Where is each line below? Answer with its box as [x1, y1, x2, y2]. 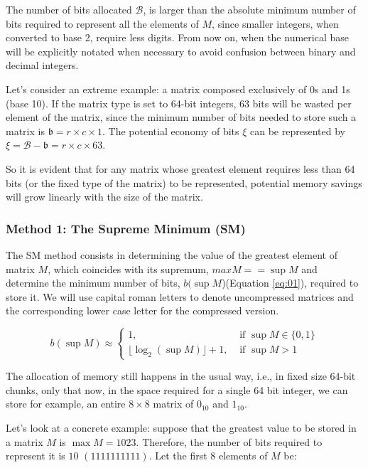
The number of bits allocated [6, 2, 132, 16]
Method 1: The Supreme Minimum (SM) [6, 219, 246, 237]
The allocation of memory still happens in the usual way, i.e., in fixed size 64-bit [6, 368, 356, 383]
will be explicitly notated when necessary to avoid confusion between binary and [6, 43, 356, 58]
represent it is [6, 448, 65, 463]
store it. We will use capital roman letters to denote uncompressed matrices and [6, 289, 354, 304]
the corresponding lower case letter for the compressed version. [6, 303, 279, 318]
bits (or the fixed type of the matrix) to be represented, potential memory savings [6, 175, 362, 190]
